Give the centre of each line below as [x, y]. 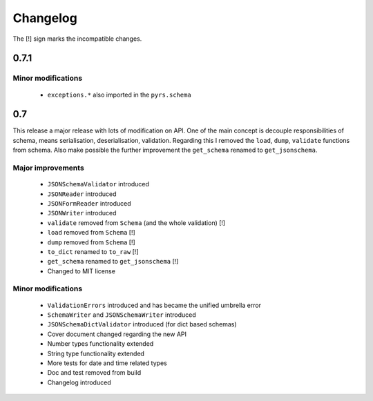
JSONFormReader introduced [89, 203]
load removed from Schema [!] [92, 233]
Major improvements [48, 168]
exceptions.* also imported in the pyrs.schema [119, 95]
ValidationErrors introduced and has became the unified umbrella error [154, 305]
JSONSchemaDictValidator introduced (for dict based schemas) [142, 324]
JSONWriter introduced [82, 213]
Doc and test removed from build [94, 373]
